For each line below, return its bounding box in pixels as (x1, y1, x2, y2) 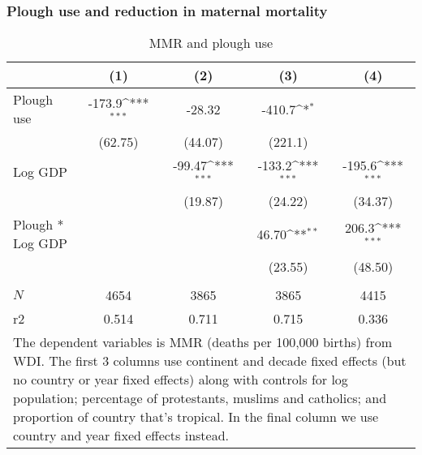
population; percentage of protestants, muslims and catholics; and (13, 388, 387, 408)
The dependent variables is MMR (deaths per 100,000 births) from (13, 333, 392, 352)
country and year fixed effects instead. (13, 426, 230, 445)
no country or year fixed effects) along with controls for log (13, 370, 348, 389)
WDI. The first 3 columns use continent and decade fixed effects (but (13, 351, 407, 371)
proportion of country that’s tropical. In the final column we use (13, 407, 379, 427)
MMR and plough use (149, 33, 273, 53)
